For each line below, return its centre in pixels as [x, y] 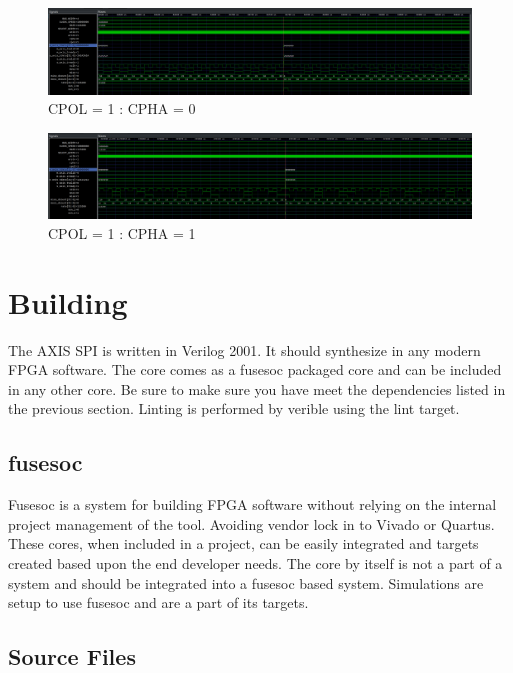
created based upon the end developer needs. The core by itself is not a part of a [255, 562]
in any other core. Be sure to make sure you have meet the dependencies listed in [257, 388]
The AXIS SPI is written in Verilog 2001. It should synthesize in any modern [244, 349]
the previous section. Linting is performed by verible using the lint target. [234, 408]
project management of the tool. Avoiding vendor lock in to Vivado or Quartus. [251, 523]
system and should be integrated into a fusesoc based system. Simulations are [246, 582]
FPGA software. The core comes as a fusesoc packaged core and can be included [255, 369]
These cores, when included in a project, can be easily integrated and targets [243, 543]
